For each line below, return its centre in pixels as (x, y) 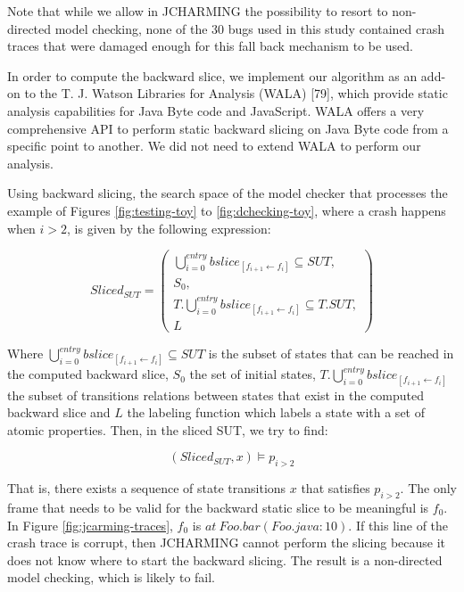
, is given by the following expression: (169, 228)
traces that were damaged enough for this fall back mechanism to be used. (210, 46)
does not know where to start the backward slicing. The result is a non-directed (225, 559)
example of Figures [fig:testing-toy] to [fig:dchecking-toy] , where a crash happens (227, 210)
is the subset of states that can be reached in (331, 354)
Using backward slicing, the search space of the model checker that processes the (228, 193)
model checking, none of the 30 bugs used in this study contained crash (250, 28)
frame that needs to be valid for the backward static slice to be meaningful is (218, 507)
